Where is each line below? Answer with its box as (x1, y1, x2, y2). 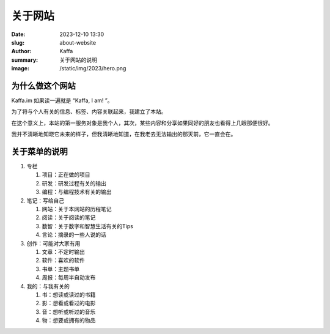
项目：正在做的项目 (42, 171, 90, 179)
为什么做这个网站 (11, 80, 76, 91)
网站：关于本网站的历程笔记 (42, 206, 112, 213)
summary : (11, 56, 38, 64)
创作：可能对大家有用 (26, 239, 81, 247)
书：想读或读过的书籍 (42, 291, 96, 298)
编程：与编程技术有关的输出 (42, 188, 112, 196)
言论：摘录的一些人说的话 (42, 231, 106, 239)
